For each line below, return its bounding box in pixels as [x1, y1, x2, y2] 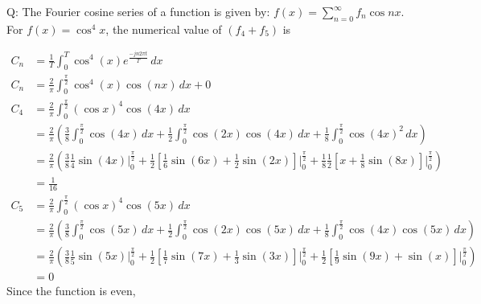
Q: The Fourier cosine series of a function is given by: [6, 3, 270, 19]
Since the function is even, [6, 282, 136, 299]
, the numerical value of [105, 20, 222, 37]
